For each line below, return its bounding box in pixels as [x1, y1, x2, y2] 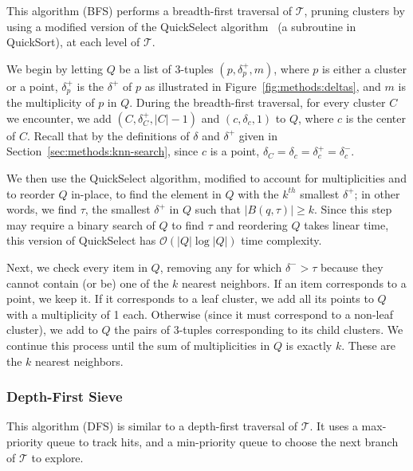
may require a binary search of [6, 216, 155, 233]
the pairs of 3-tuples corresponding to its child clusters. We [114, 321, 403, 338]
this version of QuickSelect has [6, 232, 156, 249]
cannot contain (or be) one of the [6, 274, 169, 291]
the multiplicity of [6, 94, 95, 111]
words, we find [6, 201, 77, 218]
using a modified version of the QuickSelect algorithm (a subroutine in [6, 18, 356, 34]
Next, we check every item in [6, 258, 147, 275]
